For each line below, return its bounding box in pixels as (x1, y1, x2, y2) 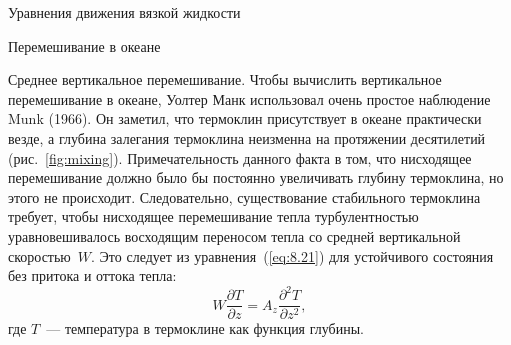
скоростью (8, 245, 71, 266)
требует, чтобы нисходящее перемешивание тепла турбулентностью (8, 206, 419, 227)
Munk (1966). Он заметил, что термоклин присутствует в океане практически (8, 108, 482, 129)
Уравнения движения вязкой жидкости (8, 2, 241, 22)
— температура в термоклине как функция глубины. (46, 318, 364, 339)
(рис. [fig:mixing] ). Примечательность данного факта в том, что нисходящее (8, 147, 472, 168)
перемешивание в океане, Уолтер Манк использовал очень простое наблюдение (8, 88, 491, 109)
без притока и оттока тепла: (8, 265, 177, 286)
